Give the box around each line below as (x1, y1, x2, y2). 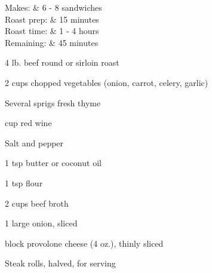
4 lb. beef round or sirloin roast (5, 56, 119, 69)
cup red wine (5, 116, 52, 129)
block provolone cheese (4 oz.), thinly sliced (5, 237, 164, 249)
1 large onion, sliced (5, 217, 78, 229)
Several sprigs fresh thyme (5, 96, 101, 109)
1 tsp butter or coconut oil (5, 157, 102, 169)
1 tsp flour (5, 176, 43, 189)
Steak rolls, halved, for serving (5, 257, 116, 269)
